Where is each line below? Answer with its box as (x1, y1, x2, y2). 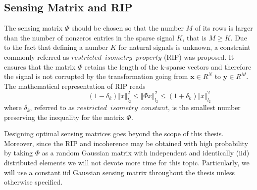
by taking (4, 148, 33, 158)
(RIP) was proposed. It (163, 51, 234, 62)
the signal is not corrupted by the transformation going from (4, 71, 188, 81)
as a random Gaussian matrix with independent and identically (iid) (42, 148, 250, 158)
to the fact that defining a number (4, 42, 108, 52)
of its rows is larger (195, 23, 253, 33)
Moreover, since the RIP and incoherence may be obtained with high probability (4, 138, 248, 148)
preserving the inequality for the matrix (4, 112, 124, 122)
